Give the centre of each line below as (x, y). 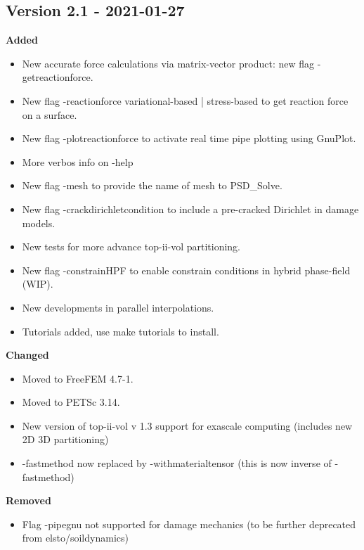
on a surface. (50, 114)
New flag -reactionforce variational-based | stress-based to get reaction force (185, 100)
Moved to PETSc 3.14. (71, 402)
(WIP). (38, 284)
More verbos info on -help (78, 161)
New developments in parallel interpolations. (118, 307)
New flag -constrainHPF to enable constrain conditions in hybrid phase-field (186, 270)
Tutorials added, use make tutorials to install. (121, 331)
